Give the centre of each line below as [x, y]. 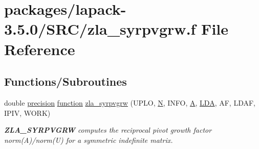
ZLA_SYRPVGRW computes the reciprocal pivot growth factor [108, 130]
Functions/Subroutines [66, 81]
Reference [40, 49]
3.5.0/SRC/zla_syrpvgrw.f [100, 29]
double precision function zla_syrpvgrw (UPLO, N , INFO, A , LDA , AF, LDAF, [130, 102]
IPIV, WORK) [27, 113]
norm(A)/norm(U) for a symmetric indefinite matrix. [89, 140]
